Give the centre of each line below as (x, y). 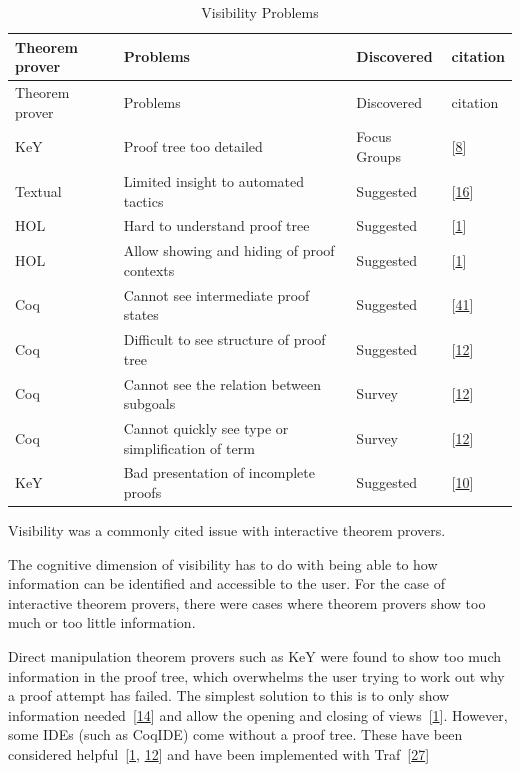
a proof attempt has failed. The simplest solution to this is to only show (229, 695)
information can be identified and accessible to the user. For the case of (226, 583)
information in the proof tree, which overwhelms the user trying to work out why (256, 675)
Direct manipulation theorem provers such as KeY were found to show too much (254, 656)
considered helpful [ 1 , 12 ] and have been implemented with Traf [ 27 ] (219, 754)
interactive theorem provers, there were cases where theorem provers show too (247, 602)
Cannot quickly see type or (206, 427)
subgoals (149, 403)
